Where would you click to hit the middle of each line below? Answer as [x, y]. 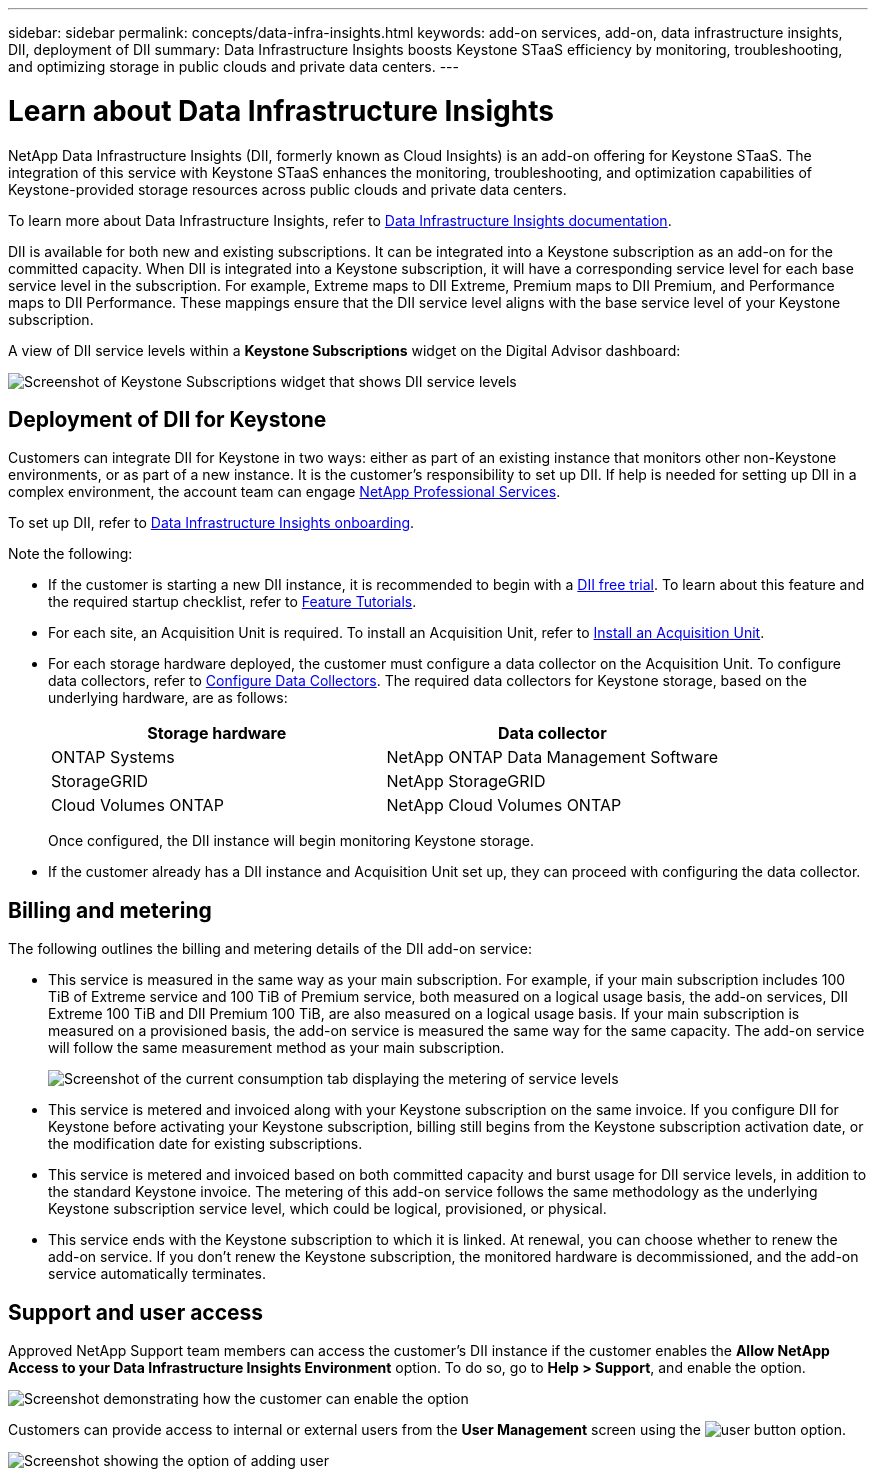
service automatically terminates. [157, 1274]
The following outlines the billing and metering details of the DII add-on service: [270, 949]
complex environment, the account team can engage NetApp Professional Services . [284, 492]
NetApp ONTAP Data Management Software [552, 757]
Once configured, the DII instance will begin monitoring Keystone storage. [291, 841]
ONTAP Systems [113, 757]
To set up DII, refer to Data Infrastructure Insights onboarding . [211, 523]
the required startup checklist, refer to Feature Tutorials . [232, 602]
